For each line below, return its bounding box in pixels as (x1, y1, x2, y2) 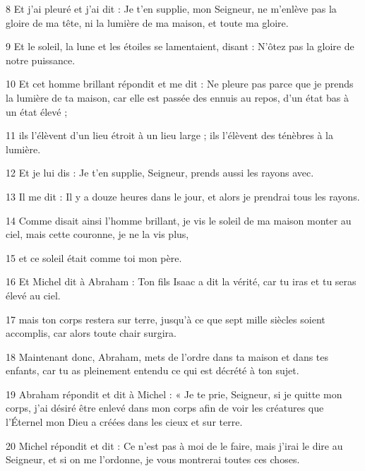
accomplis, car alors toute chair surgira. (6, 326, 176, 340)
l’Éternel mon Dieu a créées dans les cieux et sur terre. (6, 415, 243, 429)
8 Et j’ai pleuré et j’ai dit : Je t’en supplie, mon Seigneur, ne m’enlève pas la (6, 1, 337, 16)
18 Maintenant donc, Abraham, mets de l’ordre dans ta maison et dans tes (6, 349, 329, 364)
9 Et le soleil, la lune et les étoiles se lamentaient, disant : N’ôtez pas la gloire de (6, 39, 354, 54)
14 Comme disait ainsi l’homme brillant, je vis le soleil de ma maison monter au (6, 213, 352, 227)
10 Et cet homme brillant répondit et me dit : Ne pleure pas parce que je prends (6, 76, 354, 91)
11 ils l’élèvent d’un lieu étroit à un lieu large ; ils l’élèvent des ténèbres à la (6, 128, 333, 143)
